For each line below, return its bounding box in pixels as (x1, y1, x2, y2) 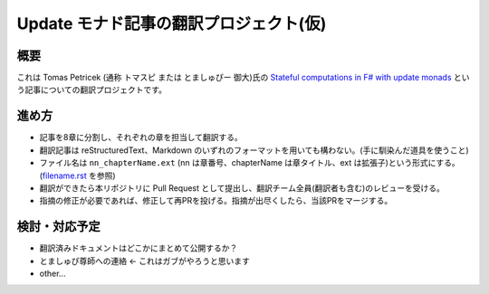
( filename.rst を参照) (39, 170, 117, 181)
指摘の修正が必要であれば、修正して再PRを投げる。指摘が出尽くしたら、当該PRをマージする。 (39, 195, 393, 206)
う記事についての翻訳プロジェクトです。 (16, 84, 168, 95)
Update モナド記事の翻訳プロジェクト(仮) (16, 14, 327, 33)
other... (39, 268, 66, 279)
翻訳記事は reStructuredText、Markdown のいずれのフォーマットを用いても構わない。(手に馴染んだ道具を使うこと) (39, 145, 470, 156)
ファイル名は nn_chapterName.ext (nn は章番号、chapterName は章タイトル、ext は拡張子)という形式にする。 (39, 157, 461, 168)
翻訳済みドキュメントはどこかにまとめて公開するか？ (39, 242, 238, 253)
